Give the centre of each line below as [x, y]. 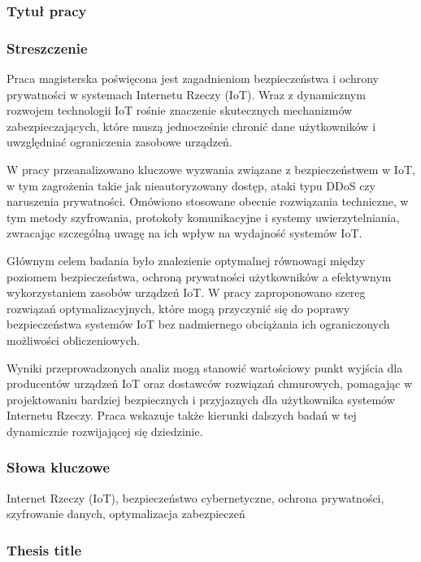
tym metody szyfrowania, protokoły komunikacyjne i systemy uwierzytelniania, [203, 217]
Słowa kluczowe [59, 467]
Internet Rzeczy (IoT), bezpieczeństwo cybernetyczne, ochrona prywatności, [195, 497]
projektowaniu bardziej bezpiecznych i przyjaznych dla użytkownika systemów [201, 399]
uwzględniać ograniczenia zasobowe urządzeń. [119, 142]
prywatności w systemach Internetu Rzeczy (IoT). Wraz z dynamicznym [186, 94]
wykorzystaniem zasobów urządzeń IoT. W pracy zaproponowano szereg [186, 292]
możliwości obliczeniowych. [74, 340]
